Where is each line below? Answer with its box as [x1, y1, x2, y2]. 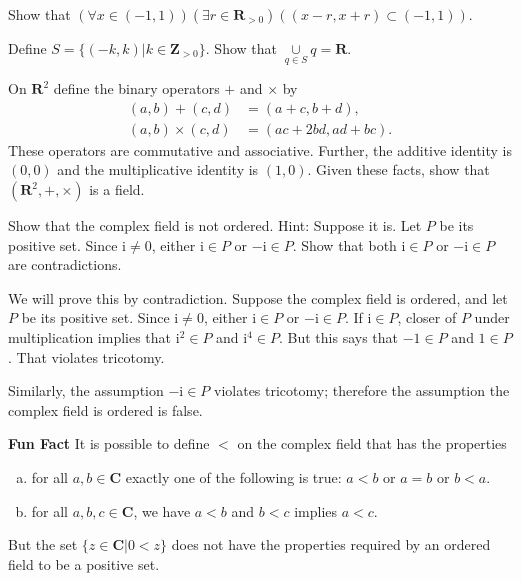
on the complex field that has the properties [237, 433, 507, 454]
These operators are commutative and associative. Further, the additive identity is [8, 139, 512, 160]
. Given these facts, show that [307, 159, 490, 180]
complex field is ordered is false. [8, 399, 203, 420]
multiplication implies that [8, 327, 172, 348]
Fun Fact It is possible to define [8, 433, 210, 454]
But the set [8, 534, 78, 555]
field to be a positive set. [8, 553, 160, 574]
